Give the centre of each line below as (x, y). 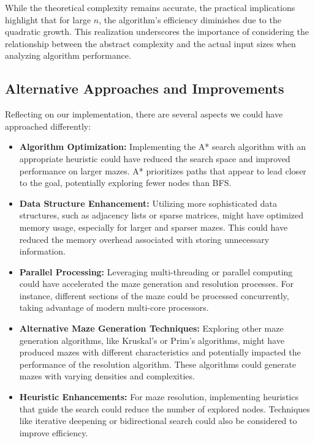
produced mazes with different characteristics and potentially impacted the (160, 352)
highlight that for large (48, 19)
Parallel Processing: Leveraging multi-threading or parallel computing (156, 271)
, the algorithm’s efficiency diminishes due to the (190, 19)
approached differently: (48, 126)
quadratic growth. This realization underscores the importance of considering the (157, 32)
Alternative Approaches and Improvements (145, 88)
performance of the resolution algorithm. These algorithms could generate (157, 364)
